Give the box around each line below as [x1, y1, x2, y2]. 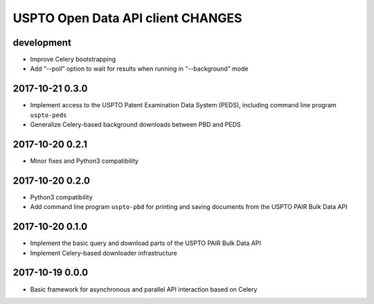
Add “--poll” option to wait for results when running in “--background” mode [30, 64, 249, 73]
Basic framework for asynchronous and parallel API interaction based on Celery [30, 285, 258, 294]
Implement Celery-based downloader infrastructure [30, 249, 177, 257]
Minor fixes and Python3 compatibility [30, 157, 139, 166]
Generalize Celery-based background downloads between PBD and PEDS [30, 120, 242, 129]
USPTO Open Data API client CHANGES [12, 10, 242, 26]
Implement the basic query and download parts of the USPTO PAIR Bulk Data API [30, 239, 261, 247]
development [12, 37, 72, 48]
